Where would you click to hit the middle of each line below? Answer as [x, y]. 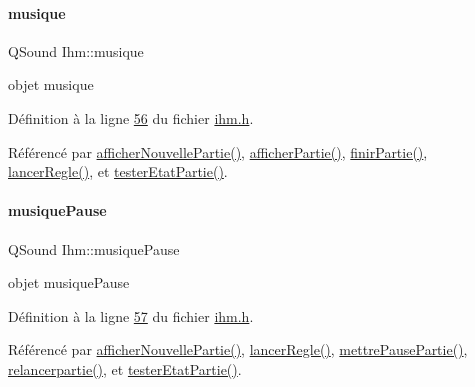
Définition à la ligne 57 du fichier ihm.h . [131, 315]
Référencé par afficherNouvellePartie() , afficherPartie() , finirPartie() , [218, 151]
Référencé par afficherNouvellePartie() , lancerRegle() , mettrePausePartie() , [238, 349]
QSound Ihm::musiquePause [94, 248]
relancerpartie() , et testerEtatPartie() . [125, 368]
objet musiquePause [69, 282]
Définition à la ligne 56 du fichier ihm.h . [131, 117]
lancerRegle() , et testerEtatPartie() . [118, 171]
